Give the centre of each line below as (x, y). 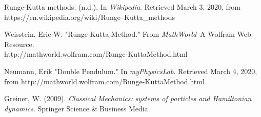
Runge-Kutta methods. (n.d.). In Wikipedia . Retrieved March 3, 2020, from (122, 7)
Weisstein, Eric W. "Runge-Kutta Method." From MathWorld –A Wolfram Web (128, 34)
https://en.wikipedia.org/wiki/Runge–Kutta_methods (89, 17)
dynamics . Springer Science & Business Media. (77, 108)
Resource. (19, 44)
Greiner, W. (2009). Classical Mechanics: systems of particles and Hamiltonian (128, 98)
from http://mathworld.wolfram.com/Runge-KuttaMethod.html (104, 81)
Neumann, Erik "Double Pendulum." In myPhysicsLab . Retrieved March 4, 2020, (131, 71)
